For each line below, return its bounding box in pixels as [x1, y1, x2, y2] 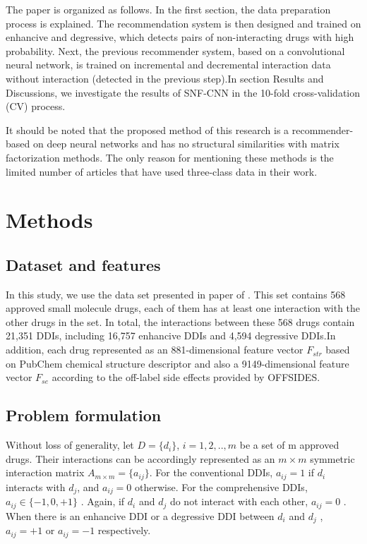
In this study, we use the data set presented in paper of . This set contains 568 [6, 286, 346, 301]
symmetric [310, 451, 355, 466]
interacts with [6, 479, 66, 494]
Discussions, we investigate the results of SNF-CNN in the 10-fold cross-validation [6, 85, 361, 99]
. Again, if [80, 494, 125, 509]
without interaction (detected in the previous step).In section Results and [6, 71, 324, 85]
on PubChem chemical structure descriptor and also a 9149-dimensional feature [6, 356, 349, 370]
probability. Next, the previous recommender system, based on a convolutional [6, 43, 345, 58]
